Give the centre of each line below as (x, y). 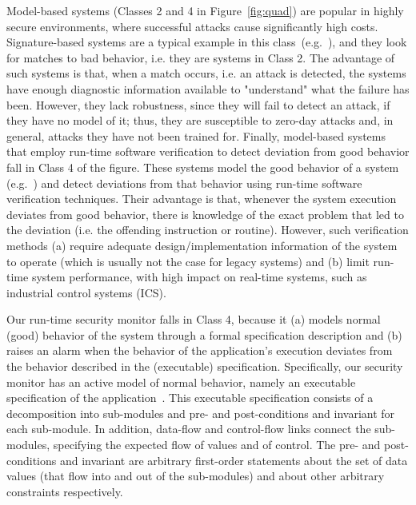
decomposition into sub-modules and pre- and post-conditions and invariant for (201, 413)
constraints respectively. (65, 491)
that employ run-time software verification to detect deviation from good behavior (208, 151)
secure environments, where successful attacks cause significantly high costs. (192, 26)
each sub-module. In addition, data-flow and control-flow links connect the (189, 429)
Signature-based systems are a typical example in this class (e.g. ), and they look (207, 42)
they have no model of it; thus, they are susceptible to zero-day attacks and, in (200, 120)
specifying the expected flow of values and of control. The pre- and (217, 445)
